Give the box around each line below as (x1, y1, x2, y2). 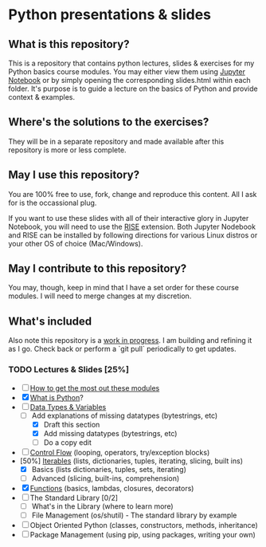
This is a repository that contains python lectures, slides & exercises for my (8, 58, 255, 68)
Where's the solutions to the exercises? (8, 116, 209, 129)
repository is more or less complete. (8, 145, 127, 155)
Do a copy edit (43, 437, 92, 447)
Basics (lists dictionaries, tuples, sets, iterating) (31, 464, 187, 474)
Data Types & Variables (29, 402, 107, 411)
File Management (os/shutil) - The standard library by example (31, 510, 237, 520)
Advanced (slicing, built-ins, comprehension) (31, 473, 180, 483)
